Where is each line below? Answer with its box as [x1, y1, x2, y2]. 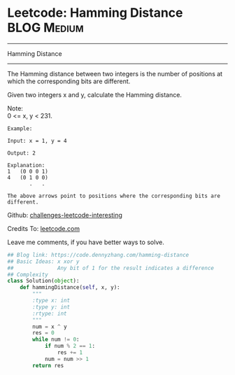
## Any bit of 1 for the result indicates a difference [7, 264, 215, 271]
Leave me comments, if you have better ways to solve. [7, 238, 164, 246]
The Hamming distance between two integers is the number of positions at [7, 69, 222, 78]
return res [32, 362, 64, 369]
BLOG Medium [7, 20, 84, 36]
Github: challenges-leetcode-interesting [7, 211, 122, 219]
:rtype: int [32, 310, 68, 317]
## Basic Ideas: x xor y [7, 257, 80, 265]
